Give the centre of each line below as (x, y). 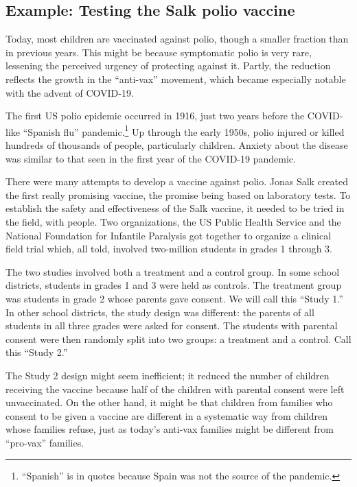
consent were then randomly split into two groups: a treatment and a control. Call (178, 338)
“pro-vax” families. (45, 442)
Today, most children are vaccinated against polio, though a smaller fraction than (177, 39)
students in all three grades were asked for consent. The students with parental (172, 325)
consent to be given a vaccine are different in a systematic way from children (166, 415)
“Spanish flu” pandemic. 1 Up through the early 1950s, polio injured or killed (184, 130)
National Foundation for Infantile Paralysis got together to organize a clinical (169, 235)
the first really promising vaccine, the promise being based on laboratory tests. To (178, 194)
